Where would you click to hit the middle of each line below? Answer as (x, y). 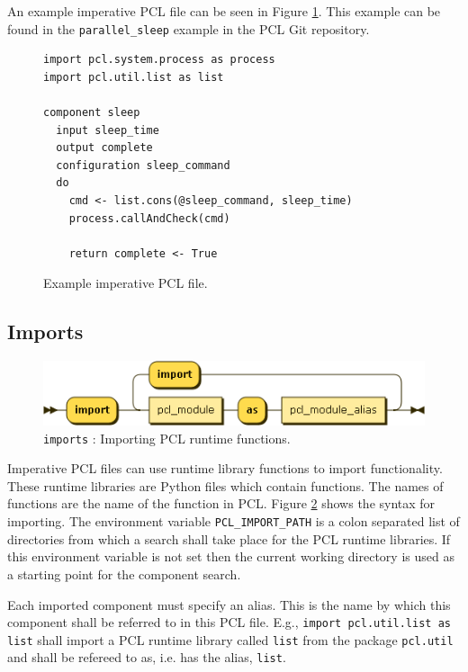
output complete (104, 148)
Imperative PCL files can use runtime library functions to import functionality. (225, 468)
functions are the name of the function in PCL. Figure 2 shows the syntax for (221, 503)
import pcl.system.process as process (159, 60)
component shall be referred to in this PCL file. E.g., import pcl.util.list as (229, 622)
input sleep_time (108, 130)
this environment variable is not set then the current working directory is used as (231, 556)
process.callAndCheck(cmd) (149, 218)
